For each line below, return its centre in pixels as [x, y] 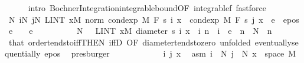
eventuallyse [277, 42]
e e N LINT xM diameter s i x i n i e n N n [140, 31]
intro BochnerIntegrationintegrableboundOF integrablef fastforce [147, 8]
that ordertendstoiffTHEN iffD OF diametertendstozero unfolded [130, 42]
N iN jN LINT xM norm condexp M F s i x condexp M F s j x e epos [154, 19]
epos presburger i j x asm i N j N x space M [170, 53]
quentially [23, 53]
